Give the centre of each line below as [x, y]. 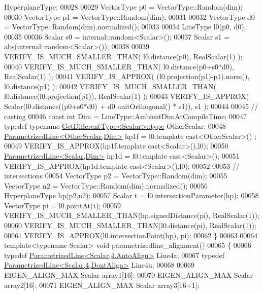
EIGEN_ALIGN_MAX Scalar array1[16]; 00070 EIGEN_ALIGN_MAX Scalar [129, 275]
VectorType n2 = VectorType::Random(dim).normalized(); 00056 [106, 185]
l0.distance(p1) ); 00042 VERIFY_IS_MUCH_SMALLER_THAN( [110, 86]
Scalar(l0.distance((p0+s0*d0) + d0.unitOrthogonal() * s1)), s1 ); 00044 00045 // [131, 106]
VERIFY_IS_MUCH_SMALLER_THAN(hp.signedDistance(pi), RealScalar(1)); [132, 215]
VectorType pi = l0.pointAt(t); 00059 [62, 205]
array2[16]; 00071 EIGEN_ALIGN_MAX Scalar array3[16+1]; [102, 285]
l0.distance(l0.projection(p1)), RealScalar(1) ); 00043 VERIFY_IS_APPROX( [126, 96]
